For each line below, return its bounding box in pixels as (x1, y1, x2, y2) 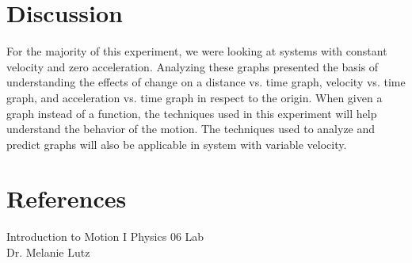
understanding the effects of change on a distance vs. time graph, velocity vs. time (6, 74, 406, 90)
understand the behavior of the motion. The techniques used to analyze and (6, 120, 376, 137)
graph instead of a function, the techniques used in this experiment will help (6, 105, 377, 121)
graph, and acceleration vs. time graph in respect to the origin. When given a (6, 89, 383, 105)
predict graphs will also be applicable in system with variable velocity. (6, 135, 347, 152)
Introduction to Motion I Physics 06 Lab (6, 228, 204, 245)
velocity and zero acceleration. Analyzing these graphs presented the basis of (6, 58, 379, 74)
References (6, 182, 127, 215)
